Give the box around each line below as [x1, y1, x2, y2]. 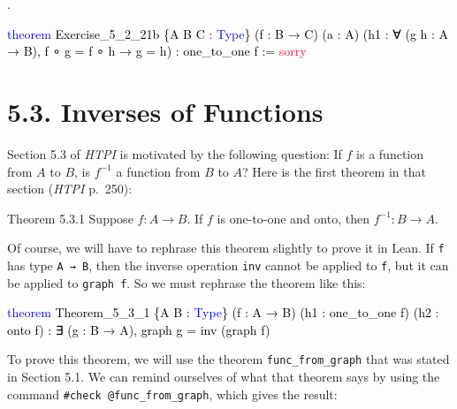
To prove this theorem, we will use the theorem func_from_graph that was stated [7, 350, 450, 368]
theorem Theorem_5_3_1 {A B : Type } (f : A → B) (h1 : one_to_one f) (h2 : [7, 303, 439, 322]
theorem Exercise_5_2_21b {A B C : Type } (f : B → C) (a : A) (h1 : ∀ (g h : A [7, 24, 449, 42]
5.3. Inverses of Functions [7, 93, 324, 129]
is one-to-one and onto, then [217, 208, 369, 227]
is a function [356, 144, 424, 163]
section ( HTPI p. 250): [7, 179, 133, 198]
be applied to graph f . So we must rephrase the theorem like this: [7, 273, 366, 292]
